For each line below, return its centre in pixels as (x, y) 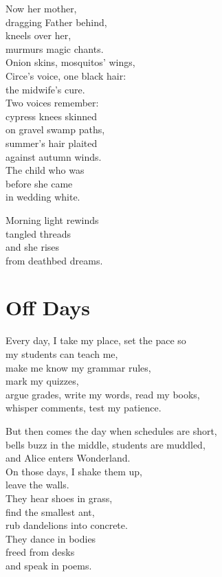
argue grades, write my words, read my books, (103, 394)
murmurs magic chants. (55, 48)
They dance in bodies (51, 538)
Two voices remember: (52, 103)
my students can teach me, (62, 354)
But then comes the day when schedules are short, (111, 430)
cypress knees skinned (51, 116)
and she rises (33, 247)
